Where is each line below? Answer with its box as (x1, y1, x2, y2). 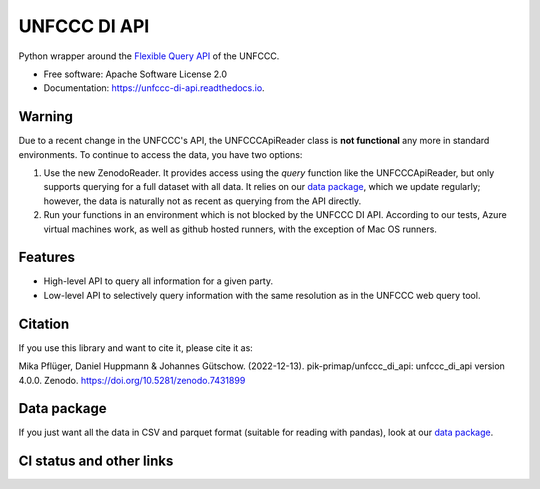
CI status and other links (18, 453, 174, 470)
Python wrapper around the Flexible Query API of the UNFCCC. (18, 50, 280, 62)
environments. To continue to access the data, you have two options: (18, 148, 303, 160)
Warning (18, 108, 74, 125)
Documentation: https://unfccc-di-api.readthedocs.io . (43, 82, 265, 94)
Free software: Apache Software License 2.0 (43, 68, 228, 80)
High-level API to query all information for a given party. (43, 275, 274, 287)
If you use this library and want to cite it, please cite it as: (18, 341, 254, 354)
